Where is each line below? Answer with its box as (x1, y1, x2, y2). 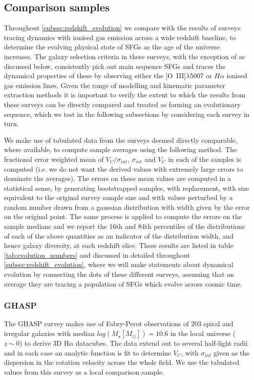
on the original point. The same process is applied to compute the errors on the (4, 211, 242, 222)
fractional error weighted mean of (4, 154, 104, 164)
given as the (213, 347, 250, 358)
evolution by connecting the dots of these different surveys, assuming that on (4, 269, 234, 279)
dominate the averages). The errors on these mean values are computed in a (4, 173, 231, 183)
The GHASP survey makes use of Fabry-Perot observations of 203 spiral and (4, 318, 233, 329)
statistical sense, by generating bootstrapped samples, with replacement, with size (4, 182, 249, 193)
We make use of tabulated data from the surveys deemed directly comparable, (4, 134, 237, 145)
